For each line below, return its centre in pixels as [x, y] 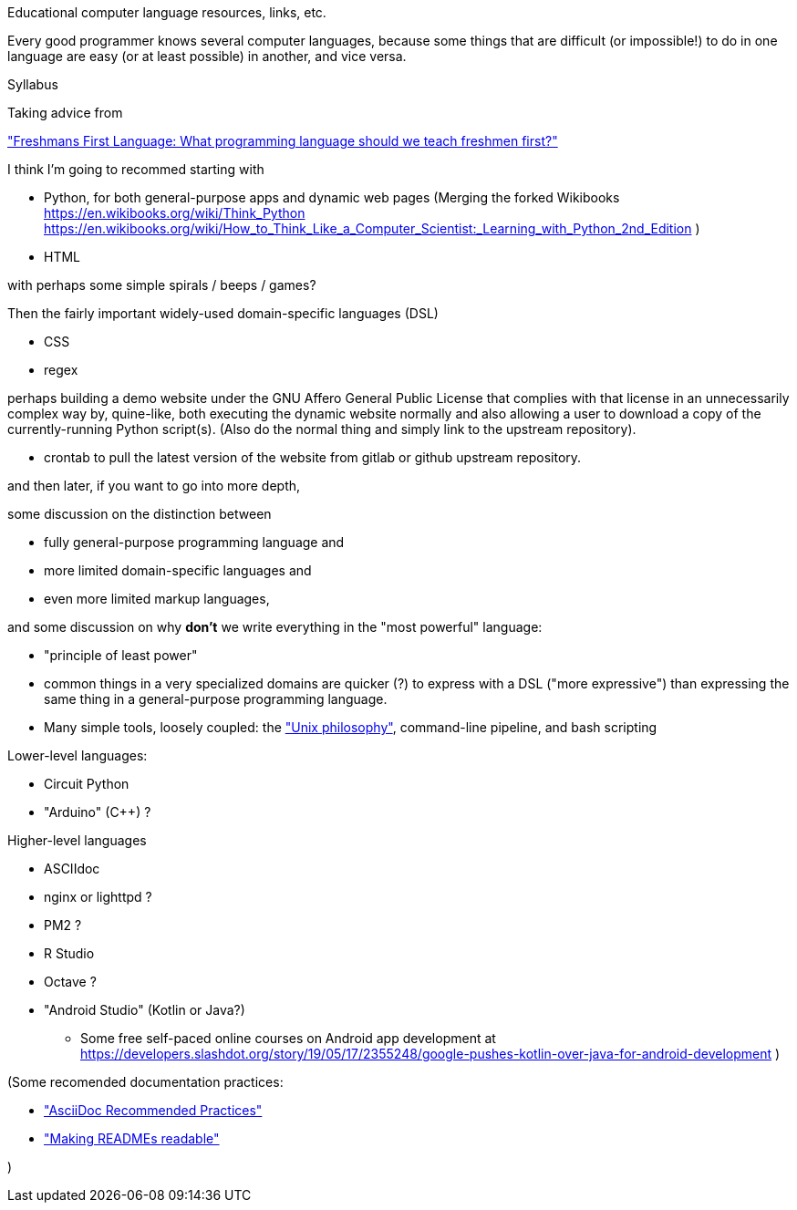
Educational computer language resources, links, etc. [167, 12]
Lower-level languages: [78, 755]
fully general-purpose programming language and [194, 542]
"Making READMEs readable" [132, 1138]
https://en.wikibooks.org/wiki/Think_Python [175, 213]
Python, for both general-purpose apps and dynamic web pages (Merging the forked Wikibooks [332, 197]
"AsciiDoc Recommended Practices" [153, 1110]
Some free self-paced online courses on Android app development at [288, 1038]
